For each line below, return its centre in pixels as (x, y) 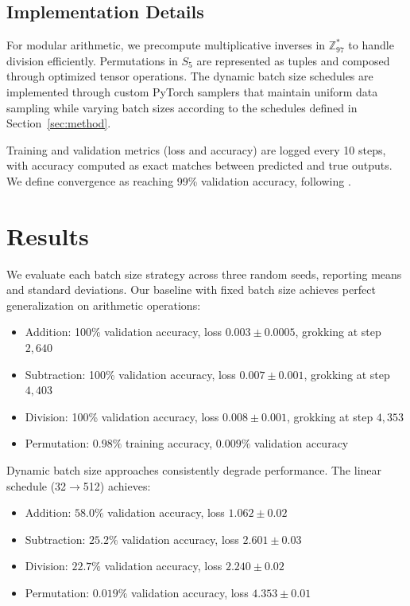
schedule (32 (37, 485)
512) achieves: (117, 485)
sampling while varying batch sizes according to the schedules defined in (182, 107)
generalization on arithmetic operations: (104, 305)
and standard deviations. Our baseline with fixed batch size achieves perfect (191, 289)
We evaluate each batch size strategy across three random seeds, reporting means (204, 274)
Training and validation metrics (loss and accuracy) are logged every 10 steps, (196, 149)
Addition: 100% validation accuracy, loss (123, 332)
